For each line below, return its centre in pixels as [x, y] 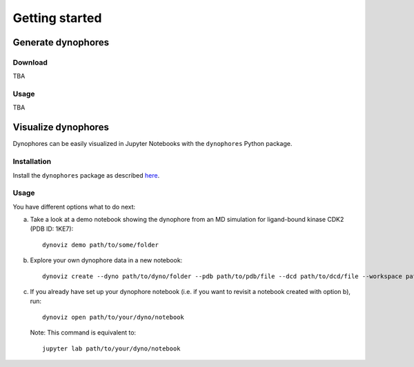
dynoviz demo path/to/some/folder [100, 245]
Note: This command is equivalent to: [83, 333]
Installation [32, 162]
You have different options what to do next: [74, 207]
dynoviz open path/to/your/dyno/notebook [113, 317]
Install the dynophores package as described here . [86, 175]
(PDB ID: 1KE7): [52, 229]
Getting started [57, 18]
